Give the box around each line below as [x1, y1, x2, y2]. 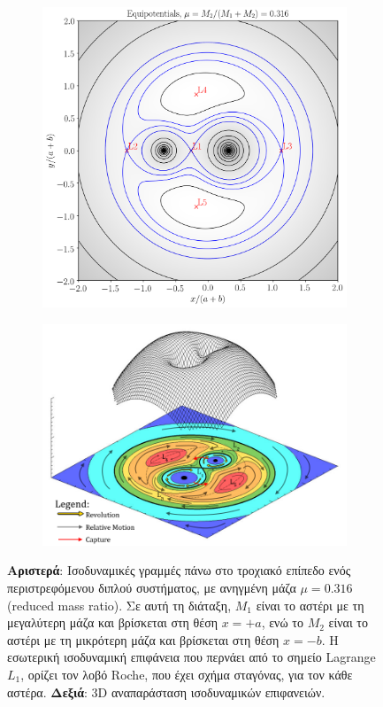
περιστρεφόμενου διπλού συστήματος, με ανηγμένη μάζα [7, 578, 296, 596]
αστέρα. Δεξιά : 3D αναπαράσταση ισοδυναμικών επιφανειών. [7, 682, 326, 701]
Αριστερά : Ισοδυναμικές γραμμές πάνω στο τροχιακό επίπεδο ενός [7, 561, 351, 579]
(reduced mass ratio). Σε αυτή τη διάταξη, [7, 595, 232, 614]
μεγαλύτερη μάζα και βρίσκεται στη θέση [7, 613, 218, 632]
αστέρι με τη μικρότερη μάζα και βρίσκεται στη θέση [7, 630, 280, 649]
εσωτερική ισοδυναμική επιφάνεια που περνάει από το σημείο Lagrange [7, 648, 376, 666]
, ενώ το [261, 613, 303, 632]
